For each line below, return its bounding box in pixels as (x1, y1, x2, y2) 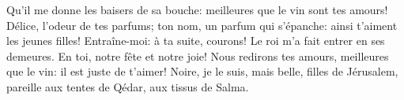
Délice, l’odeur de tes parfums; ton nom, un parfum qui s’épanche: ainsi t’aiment (6, 17, 398, 33)
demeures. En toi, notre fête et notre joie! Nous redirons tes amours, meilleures (6, 47, 389, 64)
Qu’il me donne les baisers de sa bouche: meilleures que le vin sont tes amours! (6, 2, 388, 17)
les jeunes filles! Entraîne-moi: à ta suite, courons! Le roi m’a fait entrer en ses (6, 32, 385, 49)
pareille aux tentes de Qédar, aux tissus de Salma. (6, 78, 249, 94)
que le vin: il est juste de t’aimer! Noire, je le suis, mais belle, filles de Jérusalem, (6, 63, 398, 80)
